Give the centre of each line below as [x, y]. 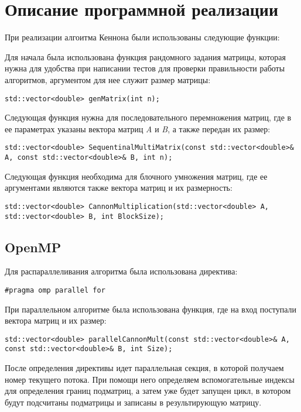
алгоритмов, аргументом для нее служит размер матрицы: [108, 79]
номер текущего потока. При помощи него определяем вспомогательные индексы [150, 379]
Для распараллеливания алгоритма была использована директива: [121, 271]
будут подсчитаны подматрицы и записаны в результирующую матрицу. [133, 402]
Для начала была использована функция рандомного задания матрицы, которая [145, 56]
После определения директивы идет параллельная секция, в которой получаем [144, 368]
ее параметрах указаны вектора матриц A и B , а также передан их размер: [138, 128]
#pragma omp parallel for [55, 290]
